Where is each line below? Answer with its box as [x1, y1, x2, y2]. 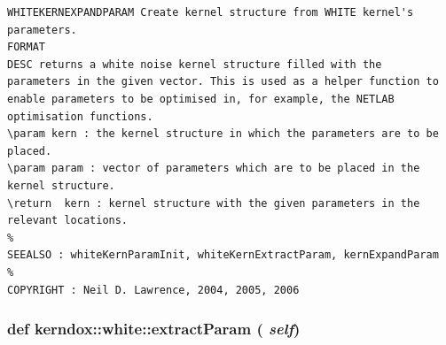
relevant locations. [7, 214, 129, 227]
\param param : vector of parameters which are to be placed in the [7, 162, 420, 175]
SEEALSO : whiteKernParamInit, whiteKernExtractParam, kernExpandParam [7, 249, 439, 262]
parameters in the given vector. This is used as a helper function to [7, 75, 439, 88]
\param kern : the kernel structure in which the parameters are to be [7, 127, 439, 141]
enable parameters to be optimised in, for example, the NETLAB [7, 92, 395, 105]
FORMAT [7, 41, 45, 54]
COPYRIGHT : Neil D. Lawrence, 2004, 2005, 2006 [7, 283, 300, 296]
